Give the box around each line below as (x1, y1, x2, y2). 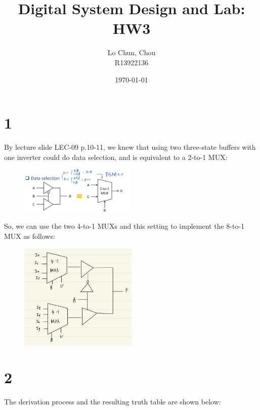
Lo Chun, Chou (107, 47, 156, 58)
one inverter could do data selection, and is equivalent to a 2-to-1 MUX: (4, 151, 228, 162)
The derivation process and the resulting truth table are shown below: (4, 396, 221, 407)
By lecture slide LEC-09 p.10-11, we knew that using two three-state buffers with (4, 142, 256, 152)
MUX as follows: (4, 230, 55, 241)
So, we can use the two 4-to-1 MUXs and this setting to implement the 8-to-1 (4, 221, 245, 231)
